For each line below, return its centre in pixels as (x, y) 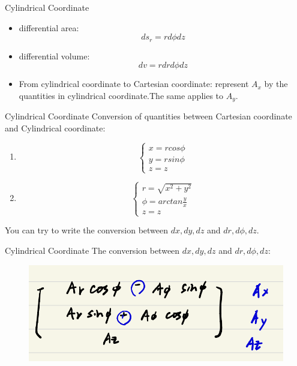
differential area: (49, 27)
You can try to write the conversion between (87, 230)
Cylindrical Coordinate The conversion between (92, 250)
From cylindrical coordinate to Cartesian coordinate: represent (134, 84)
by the (276, 84)
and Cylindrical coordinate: (55, 127)
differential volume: (54, 55)
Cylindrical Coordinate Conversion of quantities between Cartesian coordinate (148, 116)
